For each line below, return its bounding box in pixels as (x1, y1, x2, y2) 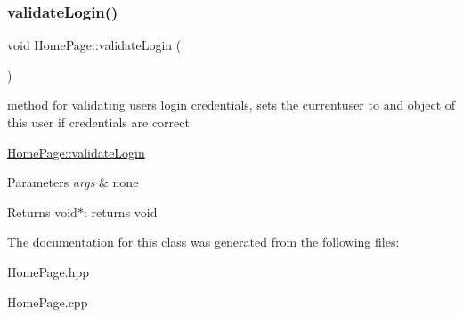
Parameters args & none (7, 173, 139, 191)
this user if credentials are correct (7, 113, 190, 131)
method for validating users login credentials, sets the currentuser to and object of (7, 95, 456, 114)
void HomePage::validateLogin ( (7, 36, 182, 54)
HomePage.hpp (7, 262, 89, 280)
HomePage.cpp (7, 292, 88, 311)
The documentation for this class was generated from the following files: (7, 232, 400, 251)
